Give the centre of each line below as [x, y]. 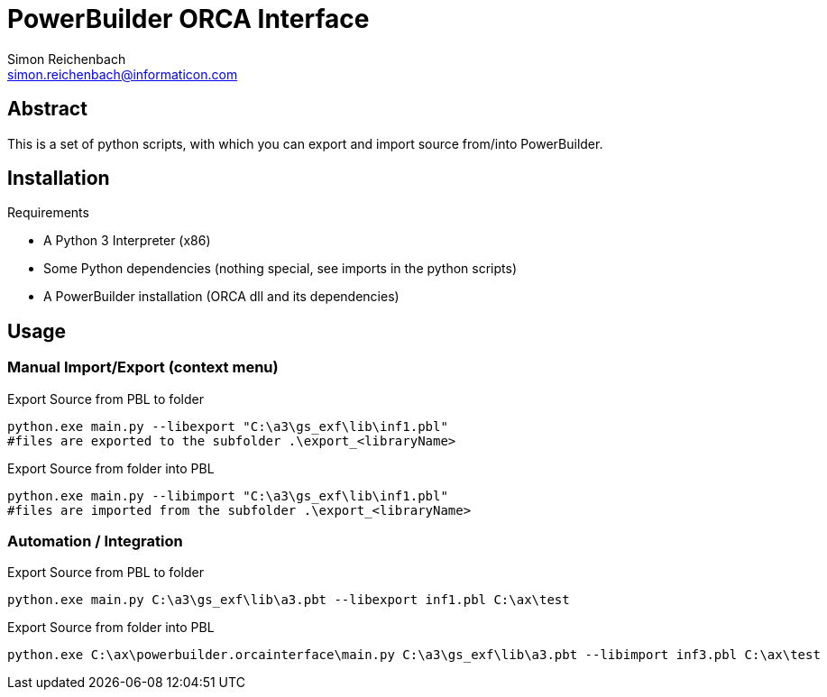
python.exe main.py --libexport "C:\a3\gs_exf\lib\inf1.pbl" [228, 426]
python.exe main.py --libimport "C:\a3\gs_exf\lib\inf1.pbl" [228, 495]
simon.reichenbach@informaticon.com [123, 74]
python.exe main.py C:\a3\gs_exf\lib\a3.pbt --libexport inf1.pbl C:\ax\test [289, 600]
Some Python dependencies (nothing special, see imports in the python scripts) [280, 269]
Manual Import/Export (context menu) [143, 367]
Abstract [47, 109]
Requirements [48, 213]
